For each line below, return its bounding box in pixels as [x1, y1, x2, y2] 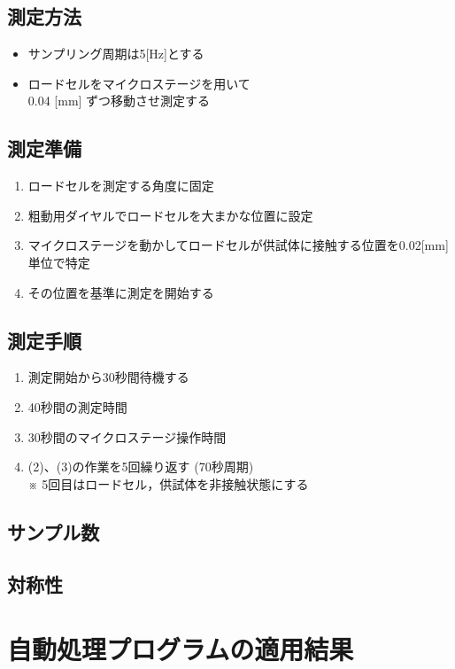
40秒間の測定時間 [27, 397, 127, 416]
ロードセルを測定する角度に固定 [27, 176, 214, 195]
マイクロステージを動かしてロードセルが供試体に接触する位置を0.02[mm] [27, 236, 449, 254]
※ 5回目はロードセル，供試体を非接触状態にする [27, 474, 309, 493]
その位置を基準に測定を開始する [27, 283, 214, 301]
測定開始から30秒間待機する [27, 368, 189, 386]
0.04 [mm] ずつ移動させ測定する [27, 91, 211, 110]
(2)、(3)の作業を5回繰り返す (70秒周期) [27, 457, 254, 476]
